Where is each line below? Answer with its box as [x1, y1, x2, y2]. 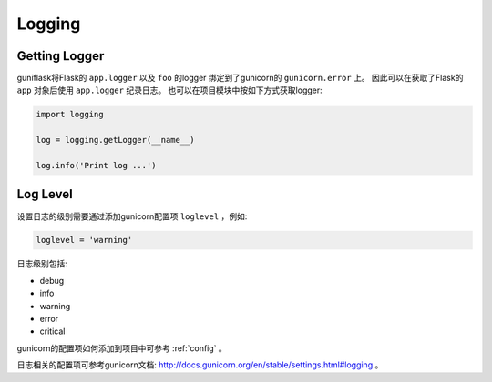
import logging [36, 109, 104, 120]
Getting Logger [16, 48, 105, 64]
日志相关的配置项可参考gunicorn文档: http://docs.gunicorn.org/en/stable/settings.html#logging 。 [16, 359, 384, 370]
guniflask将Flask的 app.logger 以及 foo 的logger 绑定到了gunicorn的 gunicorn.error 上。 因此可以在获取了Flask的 [16, 73, 464, 84]
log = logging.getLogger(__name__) [36, 135, 195, 146]
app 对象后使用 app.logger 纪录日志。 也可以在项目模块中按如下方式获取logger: [16, 85, 323, 95]
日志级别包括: [16, 258, 68, 269]
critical [39, 326, 66, 337]
